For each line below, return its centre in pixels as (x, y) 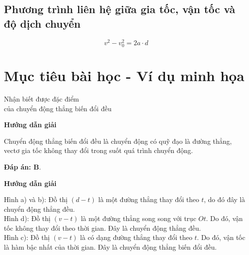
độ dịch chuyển (42, 23)
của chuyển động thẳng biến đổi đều (58, 108)
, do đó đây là (224, 199)
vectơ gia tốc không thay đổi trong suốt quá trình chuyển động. (99, 150)
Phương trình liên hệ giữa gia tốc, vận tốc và (120, 9)
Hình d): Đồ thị (27, 218)
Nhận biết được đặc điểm (41, 98)
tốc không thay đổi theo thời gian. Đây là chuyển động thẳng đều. (102, 228)
